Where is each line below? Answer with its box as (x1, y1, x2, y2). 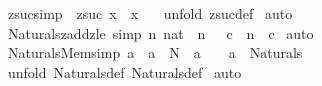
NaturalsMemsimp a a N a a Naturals (7, 42, 303, 63)
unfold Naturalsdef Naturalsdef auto (7, 61, 242, 82)
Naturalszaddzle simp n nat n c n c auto (7, 22, 314, 43)
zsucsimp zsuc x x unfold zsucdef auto (7, 3, 293, 23)
